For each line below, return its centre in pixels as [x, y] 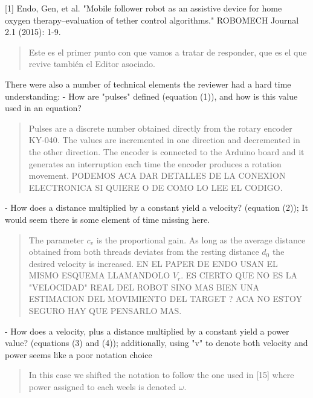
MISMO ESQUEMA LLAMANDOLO [99, 275]
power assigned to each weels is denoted [102, 387]
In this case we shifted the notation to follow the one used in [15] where [161, 375]
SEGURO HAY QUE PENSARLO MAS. [105, 311]
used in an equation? [43, 108]
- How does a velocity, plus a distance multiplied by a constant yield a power [147, 331]
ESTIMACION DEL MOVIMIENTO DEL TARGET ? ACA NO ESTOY [165, 299]
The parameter [56, 239]
